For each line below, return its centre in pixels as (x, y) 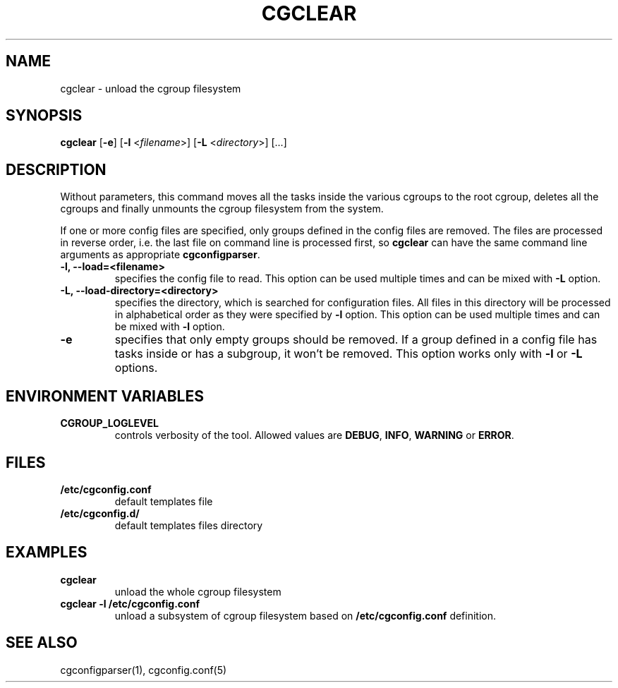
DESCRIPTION (56, 169)
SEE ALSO (42, 643)
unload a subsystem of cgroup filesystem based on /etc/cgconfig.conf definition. (305, 615)
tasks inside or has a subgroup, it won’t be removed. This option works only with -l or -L (349, 354)
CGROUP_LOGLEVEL (109, 423)
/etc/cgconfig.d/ (100, 513)
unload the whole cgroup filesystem (198, 591)
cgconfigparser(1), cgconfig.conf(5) (144, 670)
